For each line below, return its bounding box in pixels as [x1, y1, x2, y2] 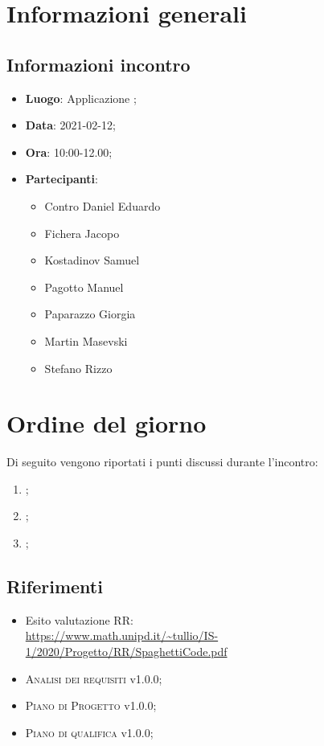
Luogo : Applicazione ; [25, 89, 137, 106]
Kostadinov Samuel [44, 252, 140, 268]
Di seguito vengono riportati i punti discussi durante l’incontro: [6, 453, 318, 470]
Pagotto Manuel [44, 278, 124, 295]
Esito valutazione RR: [25, 611, 133, 628]
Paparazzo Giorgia [44, 305, 136, 322]
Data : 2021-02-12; [25, 117, 116, 133]
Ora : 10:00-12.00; [25, 143, 113, 160]
